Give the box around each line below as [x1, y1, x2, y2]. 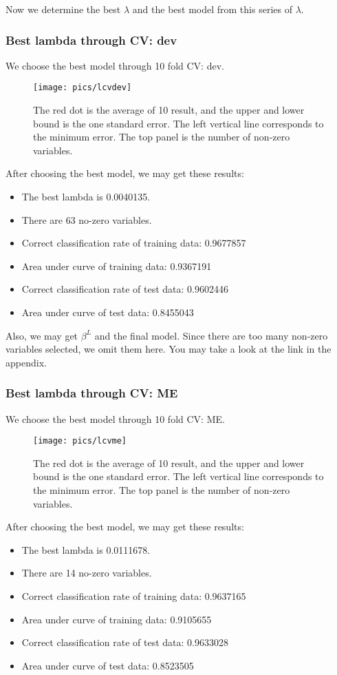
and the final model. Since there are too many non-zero [94, 328, 328, 342]
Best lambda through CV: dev [6, 31, 177, 48]
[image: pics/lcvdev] [33, 83, 132, 93]
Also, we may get [6, 328, 78, 342]
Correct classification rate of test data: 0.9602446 [21, 282, 228, 296]
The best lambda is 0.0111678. [21, 542, 151, 557]
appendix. [6, 355, 47, 369]
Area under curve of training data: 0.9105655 [21, 612, 212, 626]
